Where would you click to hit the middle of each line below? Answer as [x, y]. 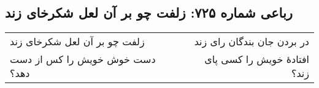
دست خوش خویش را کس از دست [83, 59]
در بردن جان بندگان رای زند [252, 42]
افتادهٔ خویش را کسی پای [257, 59]
